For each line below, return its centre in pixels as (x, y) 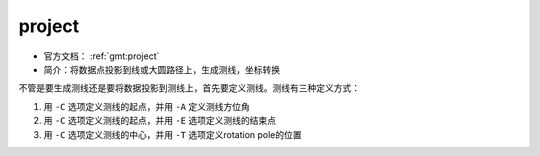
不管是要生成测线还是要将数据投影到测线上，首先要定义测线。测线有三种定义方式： (189, 88)
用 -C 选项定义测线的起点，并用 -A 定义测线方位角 (146, 106)
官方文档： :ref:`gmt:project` (101, 56)
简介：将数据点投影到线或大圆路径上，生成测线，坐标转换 (161, 69)
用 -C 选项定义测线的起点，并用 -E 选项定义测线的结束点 (160, 121)
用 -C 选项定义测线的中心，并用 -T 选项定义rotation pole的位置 (172, 134)
